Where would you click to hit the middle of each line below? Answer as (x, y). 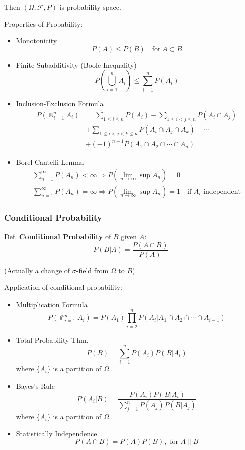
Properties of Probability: (44, 23)
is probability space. (90, 7)
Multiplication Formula (52, 304)
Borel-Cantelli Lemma (50, 162)
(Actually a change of (37, 270)
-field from (92, 270)
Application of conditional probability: (63, 287)
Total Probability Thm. (52, 340)
